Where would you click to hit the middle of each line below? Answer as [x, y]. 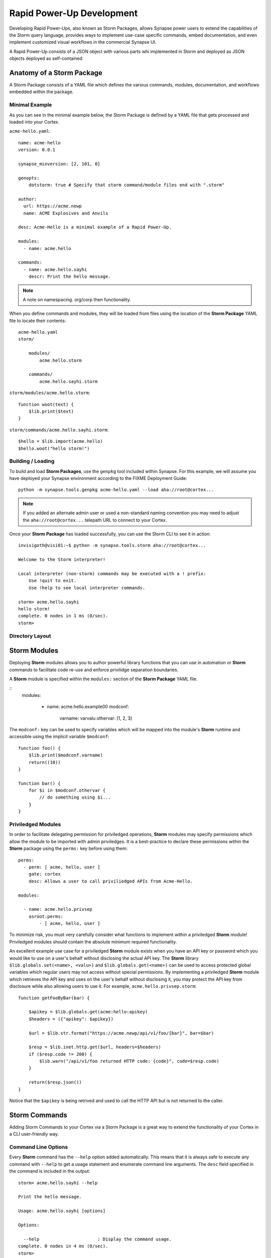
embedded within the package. [41, 92]
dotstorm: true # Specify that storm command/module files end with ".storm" [126, 185]
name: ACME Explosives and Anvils [66, 213]
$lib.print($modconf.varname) [65, 755]
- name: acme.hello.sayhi [55, 269]
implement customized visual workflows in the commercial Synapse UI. [83, 42]
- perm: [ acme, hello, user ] [62, 867]
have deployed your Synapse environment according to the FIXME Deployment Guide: [98, 479]
